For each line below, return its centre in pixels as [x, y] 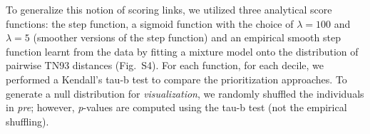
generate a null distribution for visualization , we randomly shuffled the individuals [185, 93]
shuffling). [27, 121]
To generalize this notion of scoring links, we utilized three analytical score [169, 9]
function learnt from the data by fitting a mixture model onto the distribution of [182, 51]
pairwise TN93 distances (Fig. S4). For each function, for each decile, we [165, 65]
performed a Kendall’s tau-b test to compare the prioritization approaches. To [176, 79]
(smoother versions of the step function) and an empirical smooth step [187, 37]
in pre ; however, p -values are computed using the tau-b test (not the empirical [176, 107]
